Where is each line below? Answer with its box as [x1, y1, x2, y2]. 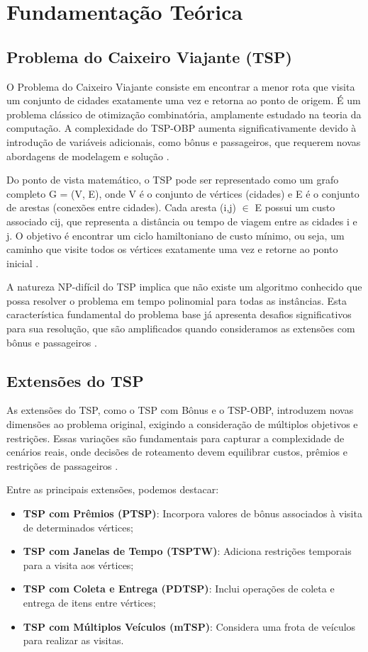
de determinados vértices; [23, 519, 133, 534]
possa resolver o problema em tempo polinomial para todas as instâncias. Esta [6, 293, 347, 308]
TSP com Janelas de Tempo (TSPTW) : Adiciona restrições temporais [23, 544, 352, 558]
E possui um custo [255, 200, 335, 215]
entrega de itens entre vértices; [23, 595, 156, 609]
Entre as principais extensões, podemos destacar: [6, 482, 219, 497]
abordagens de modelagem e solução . [6, 148, 169, 163]
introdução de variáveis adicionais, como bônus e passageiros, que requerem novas [6, 134, 361, 149]
